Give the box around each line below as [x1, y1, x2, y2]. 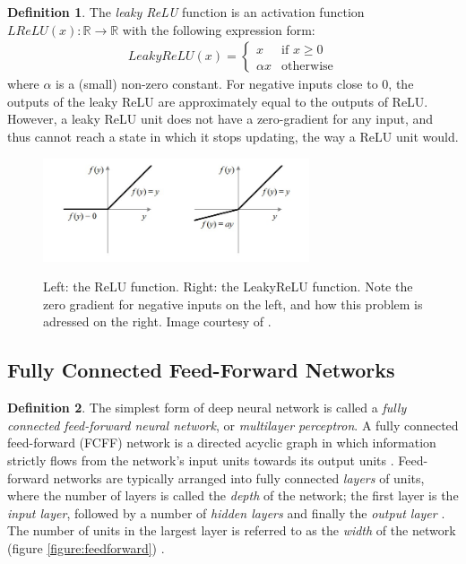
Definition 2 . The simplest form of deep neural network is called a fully [7, 398, 407, 417]
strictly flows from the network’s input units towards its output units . [7, 451, 394, 470]
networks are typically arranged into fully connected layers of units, [53, 468, 425, 487]
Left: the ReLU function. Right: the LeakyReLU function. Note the [43, 277, 413, 296]
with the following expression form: [122, 20, 315, 39]
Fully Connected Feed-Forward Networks [7, 356, 395, 384]
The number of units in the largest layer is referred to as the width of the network [7, 521, 456, 540]
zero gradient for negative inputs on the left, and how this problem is [43, 294, 423, 313]
